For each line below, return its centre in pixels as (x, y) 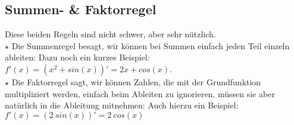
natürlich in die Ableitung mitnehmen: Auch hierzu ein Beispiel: (122, 105)
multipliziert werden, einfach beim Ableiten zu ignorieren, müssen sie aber (140, 93)
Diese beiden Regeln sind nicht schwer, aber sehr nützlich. (110, 34)
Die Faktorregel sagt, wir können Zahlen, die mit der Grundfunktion (136, 81)
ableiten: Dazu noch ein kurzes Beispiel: (77, 57)
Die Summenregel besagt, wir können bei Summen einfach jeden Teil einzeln (151, 45)
